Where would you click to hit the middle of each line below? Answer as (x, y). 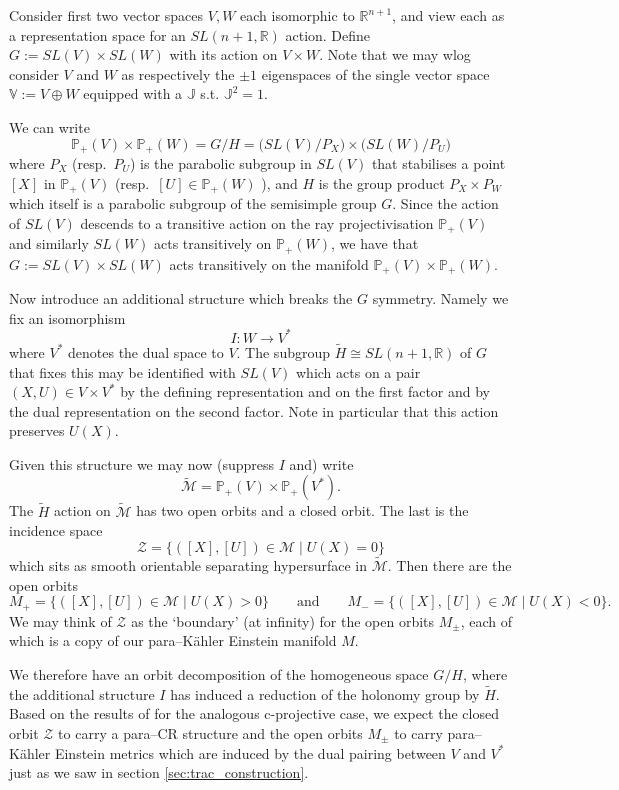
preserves (37, 430)
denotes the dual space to (146, 351)
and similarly (49, 243)
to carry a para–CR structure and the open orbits (210, 732)
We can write (49, 126)
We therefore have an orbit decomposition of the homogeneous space (219, 673)
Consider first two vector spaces (106, 15)
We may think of (60, 620)
